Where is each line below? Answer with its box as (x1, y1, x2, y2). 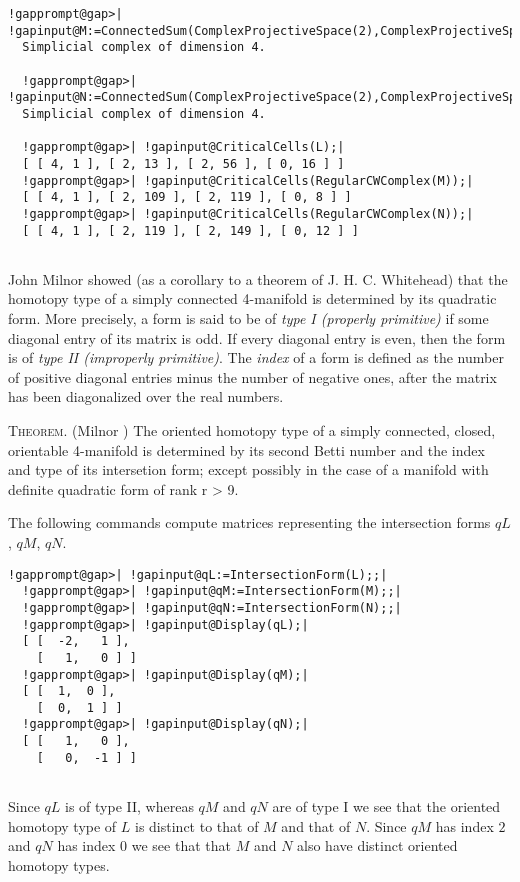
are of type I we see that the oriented (272, 796, 501, 817)
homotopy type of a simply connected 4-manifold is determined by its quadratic (8, 288, 497, 309)
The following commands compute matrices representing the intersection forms (8, 512, 491, 533)
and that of (281, 815, 351, 836)
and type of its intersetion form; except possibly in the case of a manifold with (8, 459, 489, 480)
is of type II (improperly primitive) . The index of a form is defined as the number (8, 347, 504, 368)
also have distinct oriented (297, 835, 458, 856)
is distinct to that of (135, 815, 259, 836)
